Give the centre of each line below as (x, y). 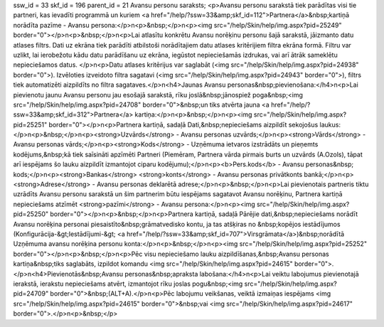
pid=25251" (30, 124)
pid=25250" (31, 214)
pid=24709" (31, 294)
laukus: (330, 124)
